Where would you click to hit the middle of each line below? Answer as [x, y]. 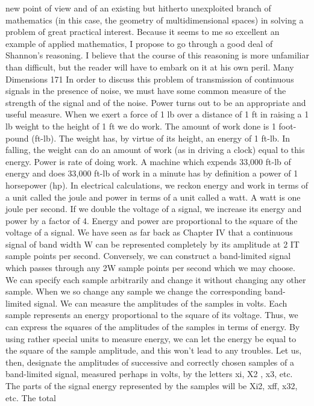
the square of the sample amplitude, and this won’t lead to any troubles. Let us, [154, 350]
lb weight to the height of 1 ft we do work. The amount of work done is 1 [141, 126]
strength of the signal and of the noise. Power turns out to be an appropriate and [156, 102]
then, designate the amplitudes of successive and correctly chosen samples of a [150, 362]
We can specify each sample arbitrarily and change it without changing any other [156, 279]
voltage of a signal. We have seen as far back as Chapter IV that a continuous [149, 232]
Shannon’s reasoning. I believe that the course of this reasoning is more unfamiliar [157, 55]
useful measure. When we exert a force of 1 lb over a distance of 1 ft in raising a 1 [157, 114]
